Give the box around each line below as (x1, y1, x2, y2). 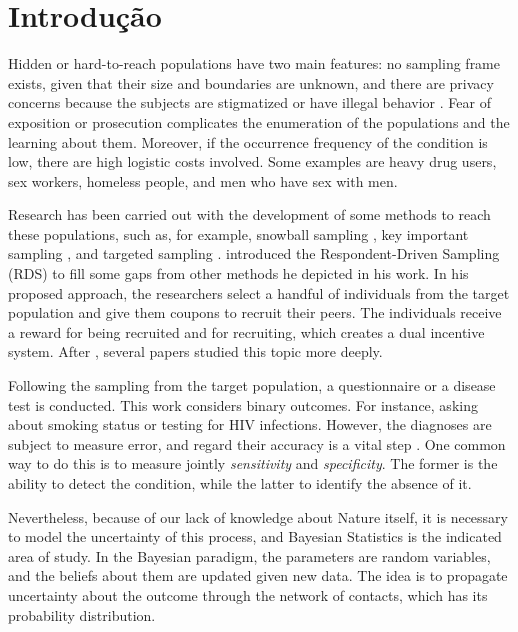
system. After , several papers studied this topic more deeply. (8, 341, 383, 362)
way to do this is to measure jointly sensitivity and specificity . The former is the (8, 453, 498, 474)
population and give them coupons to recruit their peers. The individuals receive (8, 302, 502, 323)
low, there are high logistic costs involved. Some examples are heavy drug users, (8, 151, 497, 172)
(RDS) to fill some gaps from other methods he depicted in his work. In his (8, 263, 469, 284)
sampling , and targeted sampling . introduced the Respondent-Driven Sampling (8, 243, 500, 264)
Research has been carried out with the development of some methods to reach (8, 204, 491, 225)
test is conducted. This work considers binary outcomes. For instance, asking (8, 394, 478, 415)
